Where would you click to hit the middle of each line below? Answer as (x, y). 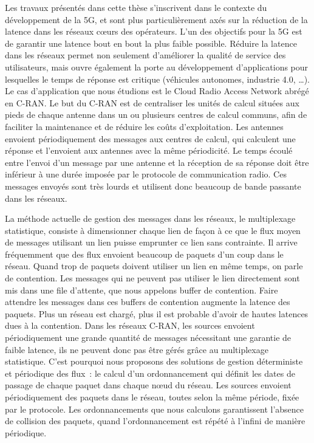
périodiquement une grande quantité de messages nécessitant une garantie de (148, 338)
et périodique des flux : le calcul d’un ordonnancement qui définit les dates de (150, 373)
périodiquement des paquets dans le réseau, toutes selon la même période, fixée (152, 397)
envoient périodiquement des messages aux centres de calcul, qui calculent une (150, 138)
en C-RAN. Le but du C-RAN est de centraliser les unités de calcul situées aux (152, 102)
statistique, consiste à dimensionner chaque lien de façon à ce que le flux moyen (153, 230)
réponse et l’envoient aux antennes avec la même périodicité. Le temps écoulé (149, 150)
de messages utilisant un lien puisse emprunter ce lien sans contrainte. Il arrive (151, 242)
